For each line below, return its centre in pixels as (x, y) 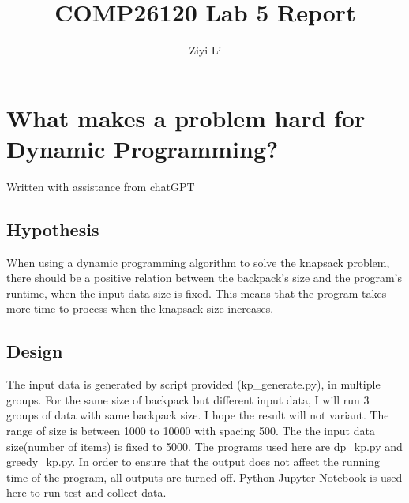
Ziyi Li (205, 50)
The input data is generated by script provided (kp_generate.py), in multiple (193, 384)
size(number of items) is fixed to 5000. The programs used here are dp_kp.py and (204, 446)
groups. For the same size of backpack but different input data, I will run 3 (188, 399)
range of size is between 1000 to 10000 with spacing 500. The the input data (191, 430)
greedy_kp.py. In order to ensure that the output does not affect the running (193, 462)
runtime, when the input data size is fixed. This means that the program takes (197, 293)
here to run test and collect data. (86, 492)
